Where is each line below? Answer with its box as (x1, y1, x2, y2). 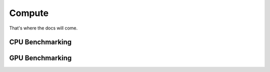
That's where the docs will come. (9, 25, 77, 31)
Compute (9, 7, 49, 18)
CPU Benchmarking (9, 38, 72, 46)
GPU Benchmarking (9, 54, 72, 62)
